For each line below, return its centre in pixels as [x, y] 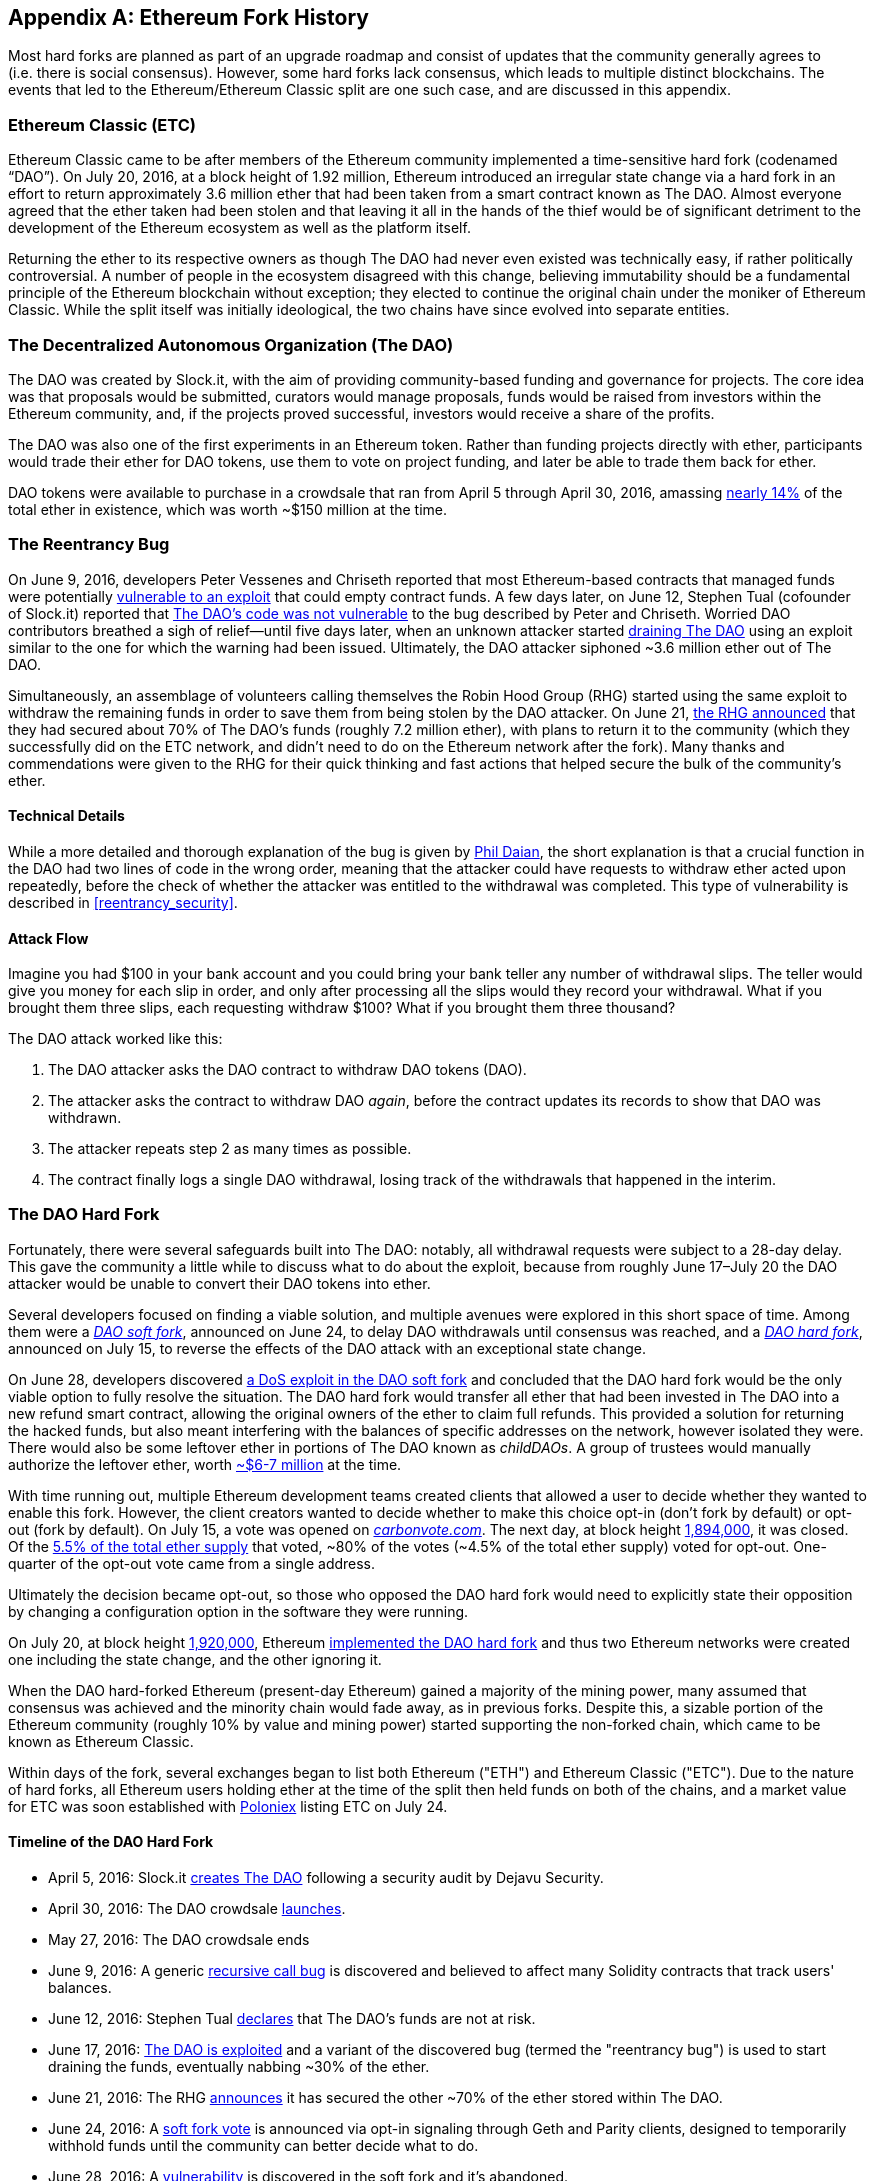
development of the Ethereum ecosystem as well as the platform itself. [239, 228]
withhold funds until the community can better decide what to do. [263, 2146]
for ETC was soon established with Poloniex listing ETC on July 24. [228, 1806]
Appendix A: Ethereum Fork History [188, 17]
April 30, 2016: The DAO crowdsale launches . [197, 1909]
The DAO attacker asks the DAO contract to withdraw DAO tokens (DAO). [287, 1070]
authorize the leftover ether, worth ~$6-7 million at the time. [205, 1464]
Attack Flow [48, 938]
